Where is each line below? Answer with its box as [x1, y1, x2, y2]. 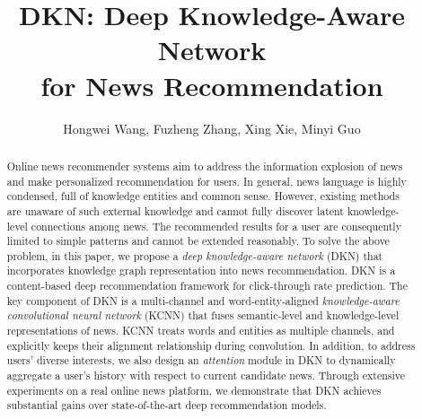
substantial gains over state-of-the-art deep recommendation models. [6, 397, 327, 413]
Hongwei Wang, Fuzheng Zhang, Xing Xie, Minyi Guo [63, 118, 361, 137]
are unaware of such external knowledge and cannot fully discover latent [6, 203, 344, 218]
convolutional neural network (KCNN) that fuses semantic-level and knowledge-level [6, 308, 400, 323]
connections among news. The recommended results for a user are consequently [31, 218, 401, 233]
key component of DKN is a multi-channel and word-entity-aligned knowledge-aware [6, 292, 400, 308]
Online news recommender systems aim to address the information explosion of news [6, 158, 403, 173]
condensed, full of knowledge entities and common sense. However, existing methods [6, 188, 400, 204]
